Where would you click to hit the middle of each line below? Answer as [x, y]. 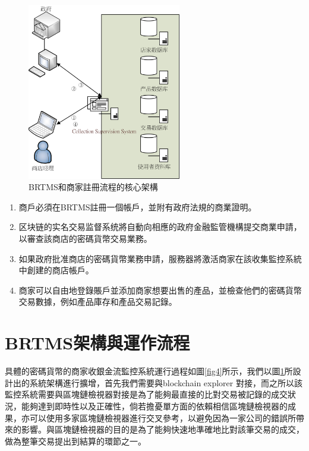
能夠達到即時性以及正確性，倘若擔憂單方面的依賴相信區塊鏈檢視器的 [154, 406]
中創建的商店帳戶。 [56, 270]
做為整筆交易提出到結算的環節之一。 [75, 441]
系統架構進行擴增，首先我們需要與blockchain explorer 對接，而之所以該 [166, 382]
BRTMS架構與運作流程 [97, 343]
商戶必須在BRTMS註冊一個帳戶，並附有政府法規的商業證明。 [138, 206]
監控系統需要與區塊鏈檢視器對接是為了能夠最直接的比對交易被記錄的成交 [146, 394]
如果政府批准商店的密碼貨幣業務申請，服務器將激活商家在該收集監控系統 [160, 258]
